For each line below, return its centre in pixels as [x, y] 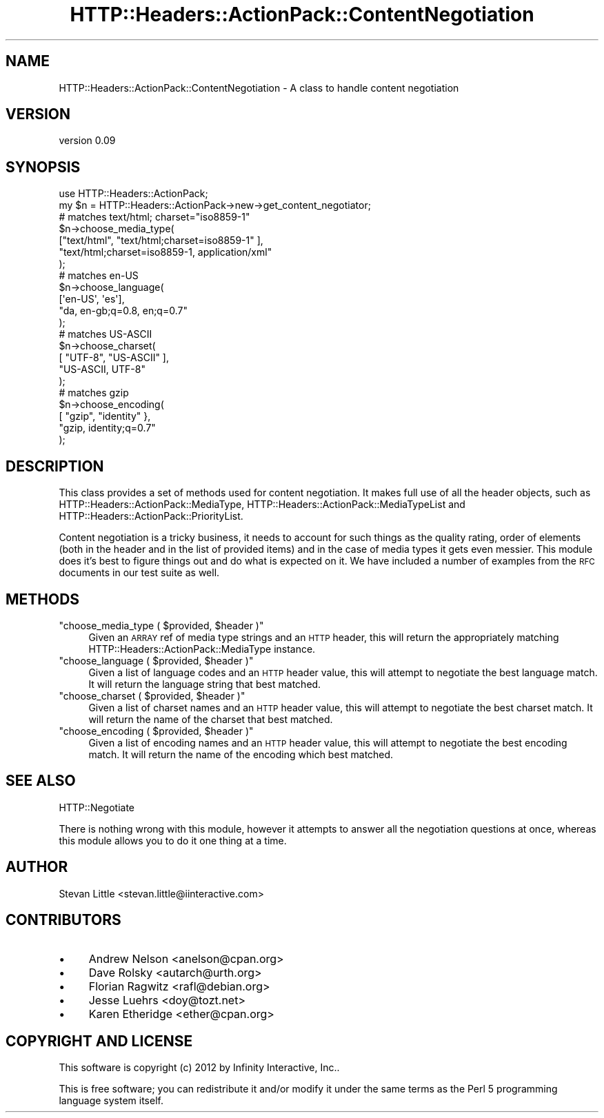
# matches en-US [99, 276]
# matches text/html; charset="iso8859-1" [154, 217]
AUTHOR [37, 867]
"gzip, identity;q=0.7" [107, 428]
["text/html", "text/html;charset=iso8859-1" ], [161, 241]
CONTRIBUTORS [63, 920]
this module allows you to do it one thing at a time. [173, 840]
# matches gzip [94, 393]
